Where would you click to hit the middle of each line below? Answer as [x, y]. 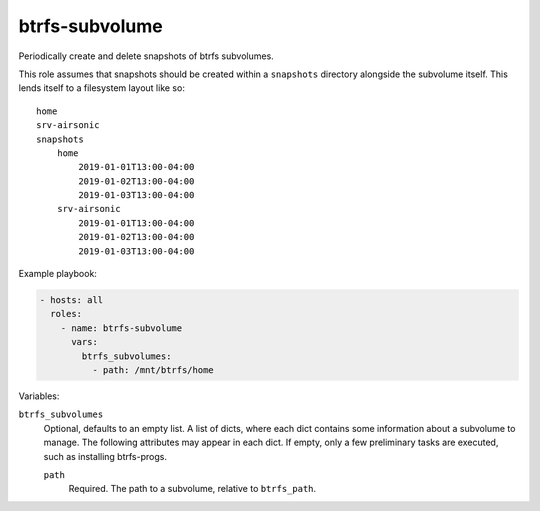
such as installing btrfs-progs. [105, 456]
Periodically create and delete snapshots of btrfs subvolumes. [146, 56]
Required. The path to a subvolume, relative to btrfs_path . [192, 489]
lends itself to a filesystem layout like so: [101, 88]
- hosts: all [71, 300]
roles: [66, 314]
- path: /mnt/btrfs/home [152, 369]
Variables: [39, 396]
